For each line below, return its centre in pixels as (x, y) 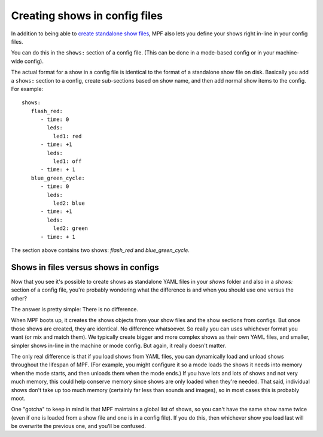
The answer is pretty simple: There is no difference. (75, 309)
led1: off (67, 161)
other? (19, 298)
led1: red (67, 136)
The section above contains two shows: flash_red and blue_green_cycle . (100, 250)
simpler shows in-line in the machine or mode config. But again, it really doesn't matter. (119, 345)
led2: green (71, 228)
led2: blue (69, 203)
